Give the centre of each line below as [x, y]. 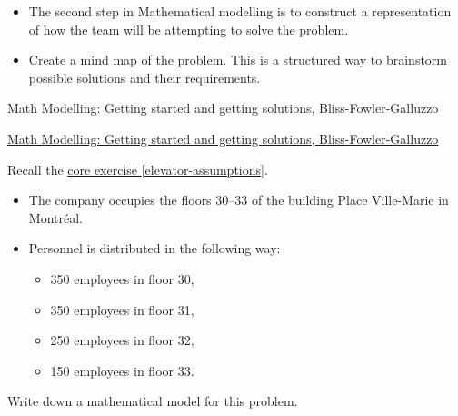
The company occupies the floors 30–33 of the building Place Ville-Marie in [239, 200]
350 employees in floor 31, [122, 309]
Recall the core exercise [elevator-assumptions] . [138, 169]
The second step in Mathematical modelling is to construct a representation [240, 11]
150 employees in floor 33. [122, 370]
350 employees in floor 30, [122, 278]
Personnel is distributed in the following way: [154, 248]
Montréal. [55, 217]
